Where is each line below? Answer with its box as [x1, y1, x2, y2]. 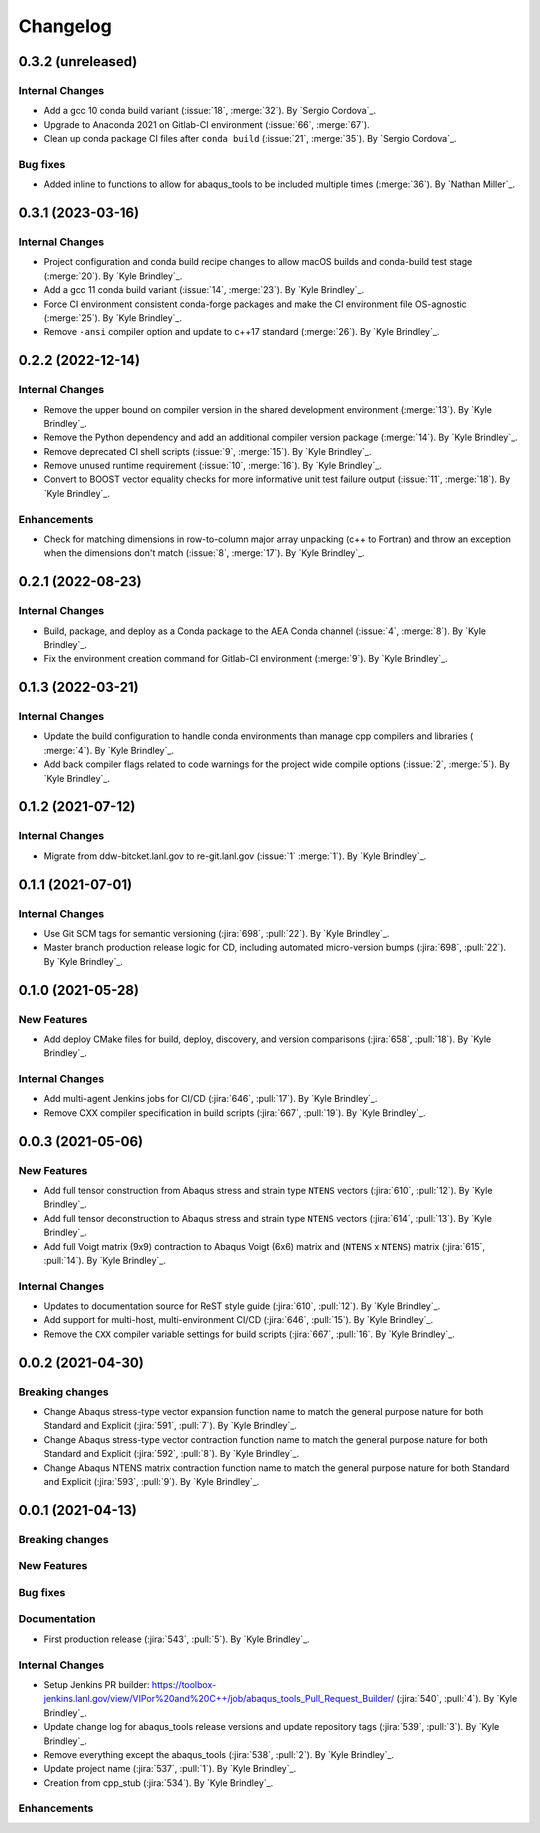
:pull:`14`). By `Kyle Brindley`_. [43, 1254, 167, 1266]
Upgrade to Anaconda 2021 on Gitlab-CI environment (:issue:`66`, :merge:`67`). [43, 118, 370, 130]
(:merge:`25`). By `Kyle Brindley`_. [43, 311, 182, 324]
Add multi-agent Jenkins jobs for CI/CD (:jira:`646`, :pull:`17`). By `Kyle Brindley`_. [43, 1093, 378, 1105]
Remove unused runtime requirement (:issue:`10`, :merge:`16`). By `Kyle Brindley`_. [43, 460, 382, 472]
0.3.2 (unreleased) [18, 53, 138, 70]
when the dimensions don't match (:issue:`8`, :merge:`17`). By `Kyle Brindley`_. [43, 547, 365, 559]
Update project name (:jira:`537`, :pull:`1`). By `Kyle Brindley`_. [43, 1763, 297, 1775]
